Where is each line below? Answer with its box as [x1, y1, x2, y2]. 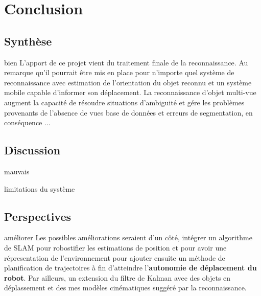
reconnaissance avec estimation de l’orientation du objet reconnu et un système [4, 77, 252, 87]
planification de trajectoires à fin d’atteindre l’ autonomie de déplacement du [4, 262, 257, 273]
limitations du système [4, 183, 75, 194]
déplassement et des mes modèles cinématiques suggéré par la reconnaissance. [4, 282, 247, 293]
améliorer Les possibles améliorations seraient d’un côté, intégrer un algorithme [4, 232, 252, 243]
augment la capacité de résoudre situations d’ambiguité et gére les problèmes [4, 97, 245, 107]
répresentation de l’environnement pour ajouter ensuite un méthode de [4, 252, 225, 263]
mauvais [4, 166, 30, 176]
